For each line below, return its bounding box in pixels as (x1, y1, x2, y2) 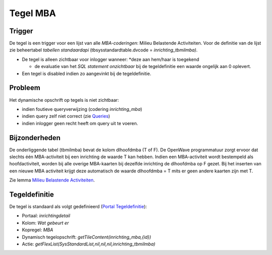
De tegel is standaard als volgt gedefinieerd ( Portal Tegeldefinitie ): (9, 204, 147, 210)
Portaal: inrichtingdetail (22, 213, 71, 219)
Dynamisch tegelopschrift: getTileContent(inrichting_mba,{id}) (22, 234, 151, 240)
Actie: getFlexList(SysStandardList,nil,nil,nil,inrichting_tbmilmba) (22, 241, 156, 247)
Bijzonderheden (9, 134, 60, 142)
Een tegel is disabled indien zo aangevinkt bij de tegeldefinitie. (22, 71, 151, 77)
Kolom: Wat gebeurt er (22, 220, 69, 226)
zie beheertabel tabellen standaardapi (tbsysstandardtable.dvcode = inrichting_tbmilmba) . (9, 47, 198, 53)
